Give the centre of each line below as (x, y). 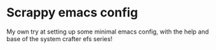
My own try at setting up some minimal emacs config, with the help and (108, 32)
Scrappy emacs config (72, 13)
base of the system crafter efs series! (60, 38)
